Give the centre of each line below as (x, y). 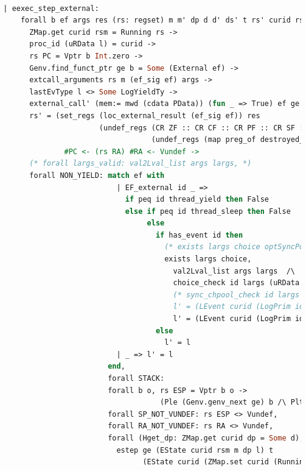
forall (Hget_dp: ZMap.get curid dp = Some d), (206, 438)
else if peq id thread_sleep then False (208, 211)
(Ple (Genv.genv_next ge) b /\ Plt (232, 402)
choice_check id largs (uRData (236, 283)
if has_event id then (199, 235)
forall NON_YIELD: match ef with (97, 175)
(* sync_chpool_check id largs (236, 295)
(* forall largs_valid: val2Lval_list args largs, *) (141, 164)
